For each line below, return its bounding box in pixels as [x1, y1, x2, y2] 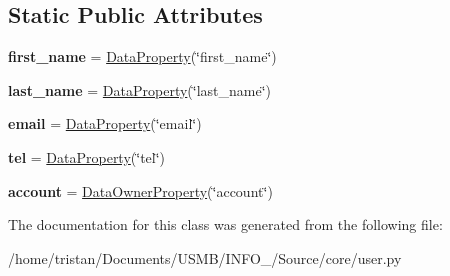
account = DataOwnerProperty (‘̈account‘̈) [8, 180, 273, 201]
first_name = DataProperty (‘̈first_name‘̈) [8, 46, 277, 67]
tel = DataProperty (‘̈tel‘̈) [8, 146, 166, 167]
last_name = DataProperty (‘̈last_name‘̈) [8, 79, 272, 100]
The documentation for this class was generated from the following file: [8, 214, 443, 235]
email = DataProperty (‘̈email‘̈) [8, 113, 202, 134]
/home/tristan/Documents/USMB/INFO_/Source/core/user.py [8, 247, 402, 268]
